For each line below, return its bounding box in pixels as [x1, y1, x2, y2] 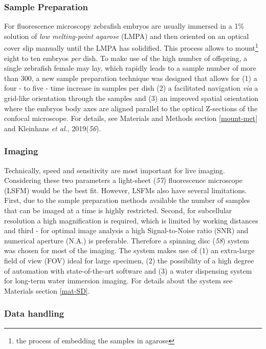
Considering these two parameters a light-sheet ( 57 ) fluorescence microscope [4, 175, 243, 186]
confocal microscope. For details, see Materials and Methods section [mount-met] [4, 113, 258, 124]
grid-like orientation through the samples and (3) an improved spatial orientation [4, 93, 259, 104]
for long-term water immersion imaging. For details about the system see [4, 275, 233, 286]
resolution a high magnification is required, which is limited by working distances [4, 215, 258, 225]
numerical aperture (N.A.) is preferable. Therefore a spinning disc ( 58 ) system [4, 235, 249, 245]
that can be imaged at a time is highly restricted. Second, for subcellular [4, 205, 232, 215]
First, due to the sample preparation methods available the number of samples [4, 195, 250, 206]
